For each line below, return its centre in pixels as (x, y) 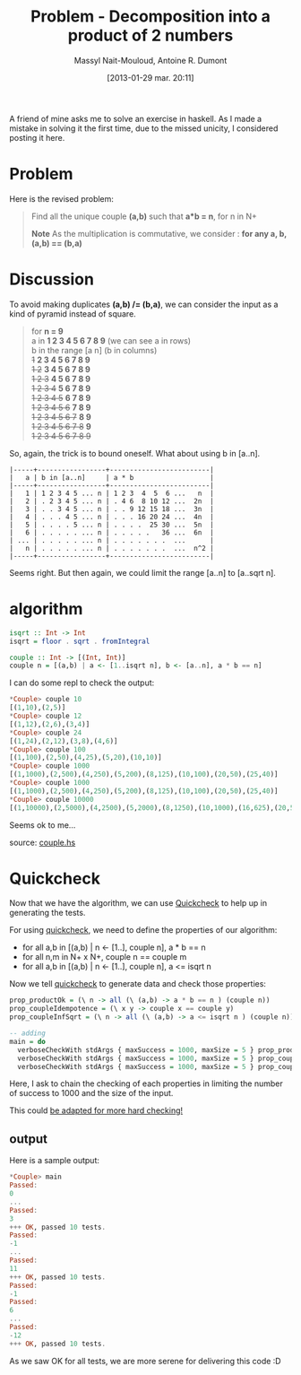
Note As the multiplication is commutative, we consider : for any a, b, (159, 233)
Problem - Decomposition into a (150, 17)
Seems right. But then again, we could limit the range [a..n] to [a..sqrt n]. (142, 572)
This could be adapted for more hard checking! (96, 1110)
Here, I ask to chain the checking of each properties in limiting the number (146, 1083)
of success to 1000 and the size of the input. (91, 1093)
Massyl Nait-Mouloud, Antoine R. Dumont (150, 60)
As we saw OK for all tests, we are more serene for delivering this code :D (145, 1361)
